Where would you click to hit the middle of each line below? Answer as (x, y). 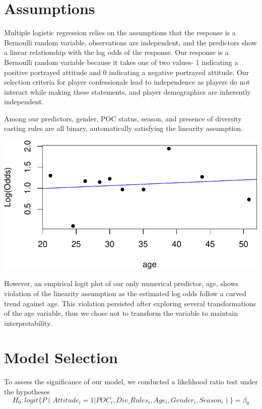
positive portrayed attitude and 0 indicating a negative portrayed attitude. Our (127, 72)
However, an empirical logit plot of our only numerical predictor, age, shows (121, 283)
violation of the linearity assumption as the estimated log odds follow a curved (125, 293)
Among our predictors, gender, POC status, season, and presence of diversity (123, 118)
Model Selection (61, 357)
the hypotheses (27, 391)
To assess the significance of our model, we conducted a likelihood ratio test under (131, 382)
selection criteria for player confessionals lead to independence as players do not (127, 82)
